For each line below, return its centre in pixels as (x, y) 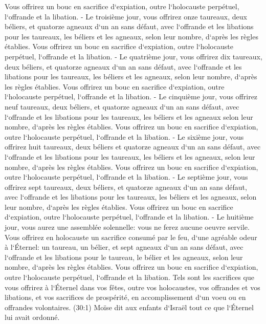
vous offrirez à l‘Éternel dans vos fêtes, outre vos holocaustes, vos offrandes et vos (132, 287)
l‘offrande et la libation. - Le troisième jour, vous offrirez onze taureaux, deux (126, 16)
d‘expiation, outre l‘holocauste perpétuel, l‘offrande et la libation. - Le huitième (129, 217)
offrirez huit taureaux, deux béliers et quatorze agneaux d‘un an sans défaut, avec (133, 147)
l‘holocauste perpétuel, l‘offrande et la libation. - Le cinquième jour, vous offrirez (131, 96)
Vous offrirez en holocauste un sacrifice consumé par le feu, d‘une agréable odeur (131, 237)
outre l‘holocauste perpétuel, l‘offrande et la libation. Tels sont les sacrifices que (129, 277)
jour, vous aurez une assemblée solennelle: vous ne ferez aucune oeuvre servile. (127, 227)
